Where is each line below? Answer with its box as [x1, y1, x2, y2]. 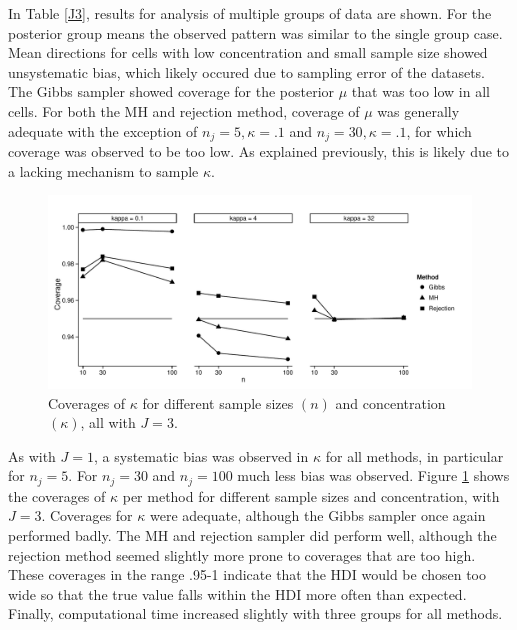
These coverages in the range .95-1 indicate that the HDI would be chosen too [8, 564, 487, 585]
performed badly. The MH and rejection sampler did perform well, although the [8, 525, 497, 545]
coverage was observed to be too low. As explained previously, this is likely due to [8, 141, 510, 162]
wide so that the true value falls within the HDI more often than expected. [8, 583, 467, 604]
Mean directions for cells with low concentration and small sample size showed [8, 42, 488, 63]
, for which [406, 120, 472, 141]
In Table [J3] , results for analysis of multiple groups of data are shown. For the [8, 3, 492, 23]
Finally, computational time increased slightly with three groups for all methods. [8, 603, 503, 624]
